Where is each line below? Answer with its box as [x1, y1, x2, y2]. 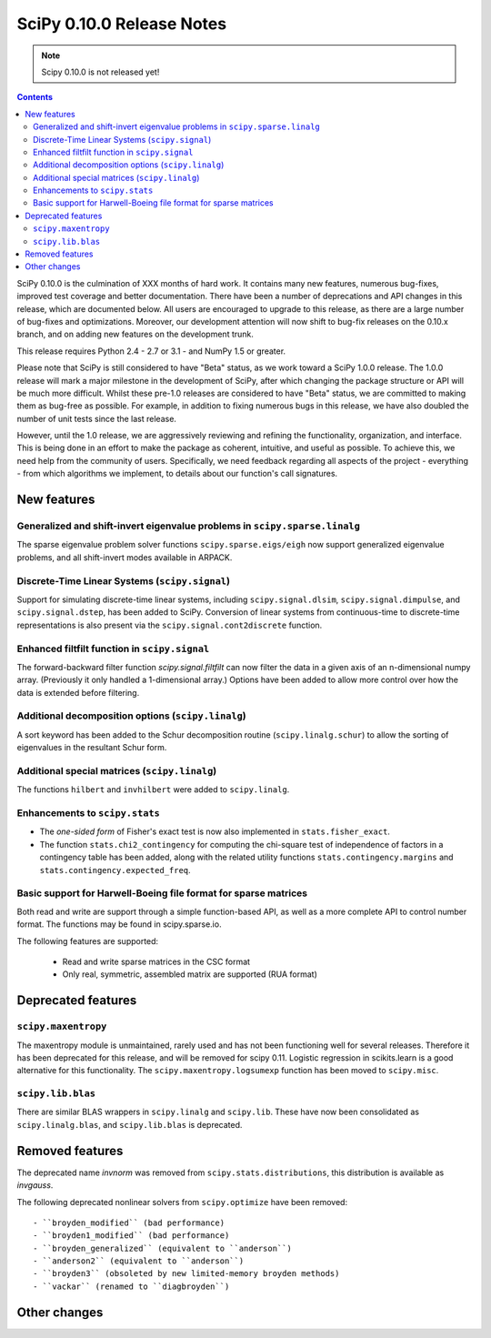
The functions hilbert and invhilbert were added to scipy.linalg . [16, 784, 290, 795]
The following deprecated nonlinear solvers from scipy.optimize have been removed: [16, 1196, 348, 1207]
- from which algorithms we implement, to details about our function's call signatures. [16, 468, 338, 479]
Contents [16, 92, 54, 103]
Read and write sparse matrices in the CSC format [62, 956, 250, 967]
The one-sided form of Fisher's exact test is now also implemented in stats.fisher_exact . [39, 826, 391, 837]
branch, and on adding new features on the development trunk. [16, 328, 255, 340]
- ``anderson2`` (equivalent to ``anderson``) [33, 1256, 245, 1266]
